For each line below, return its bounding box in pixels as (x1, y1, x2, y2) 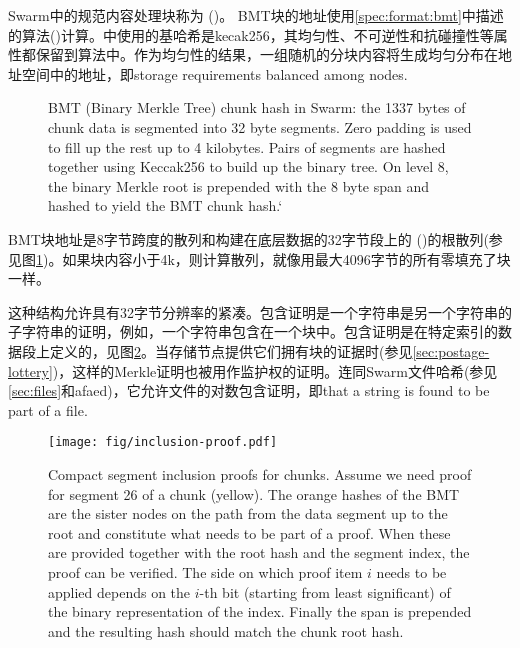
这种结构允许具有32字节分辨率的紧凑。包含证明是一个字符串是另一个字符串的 (8, 301, 512, 322)
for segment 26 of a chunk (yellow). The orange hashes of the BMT (48, 483, 460, 504)
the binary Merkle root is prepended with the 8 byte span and (48, 175, 430, 196)
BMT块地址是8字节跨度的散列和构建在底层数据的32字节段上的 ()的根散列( (8, 228, 489, 249)
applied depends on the (48, 581, 191, 602)
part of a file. (8, 399, 88, 420)
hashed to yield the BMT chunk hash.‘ (48, 195, 283, 216)
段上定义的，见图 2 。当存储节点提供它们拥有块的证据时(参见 (21, 340, 413, 361)
